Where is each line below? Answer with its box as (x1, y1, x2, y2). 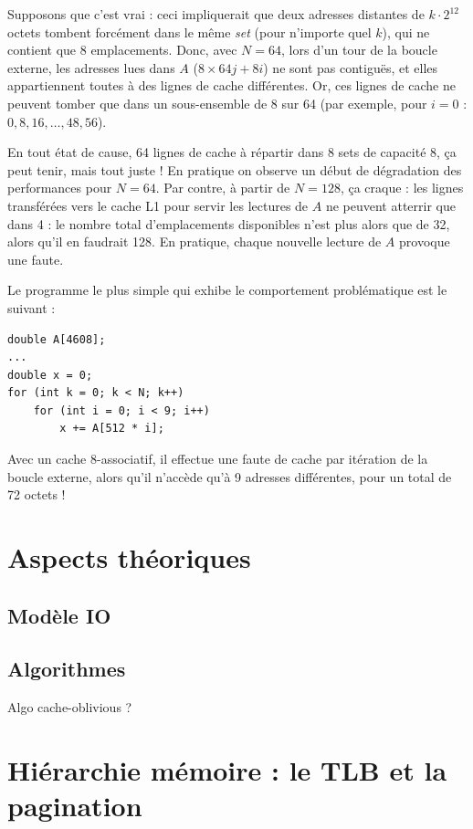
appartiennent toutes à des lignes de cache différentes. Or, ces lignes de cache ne (7, 76, 456, 95)
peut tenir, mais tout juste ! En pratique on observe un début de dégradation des (7, 160, 462, 179)
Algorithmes (7, 655, 126, 683)
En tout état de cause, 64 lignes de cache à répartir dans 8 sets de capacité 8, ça (7, 142, 457, 162)
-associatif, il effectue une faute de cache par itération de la (96, 449, 428, 468)
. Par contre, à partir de (155, 178, 290, 197)
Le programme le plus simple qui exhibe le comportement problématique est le (7, 280, 447, 299)
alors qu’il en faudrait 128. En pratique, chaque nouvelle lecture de (7, 232, 382, 251)
